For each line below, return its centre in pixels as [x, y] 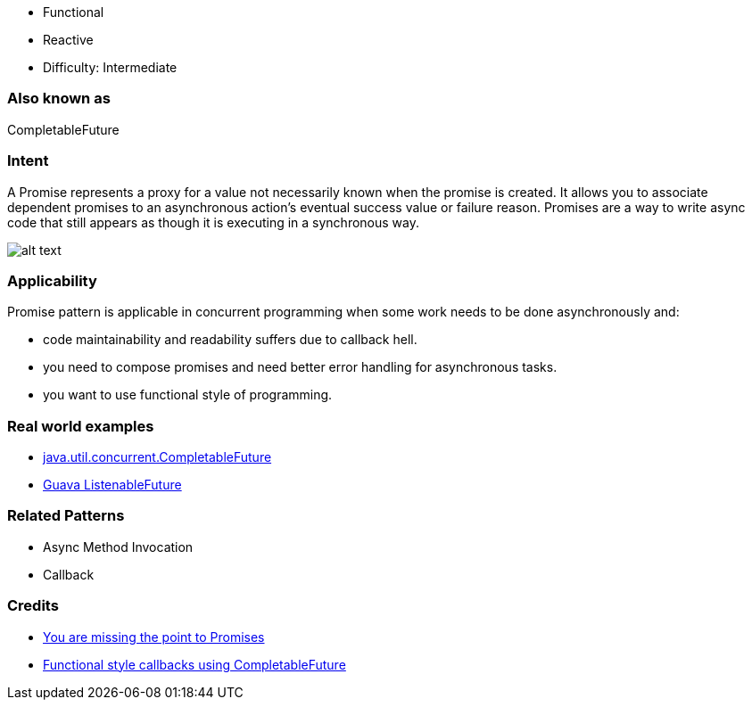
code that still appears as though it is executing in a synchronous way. [213, 222]
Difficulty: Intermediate [110, 67]
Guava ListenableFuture [112, 485]
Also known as [59, 99]
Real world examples [81, 426]
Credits [33, 606]
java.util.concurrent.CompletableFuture [157, 457]
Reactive [68, 40]
